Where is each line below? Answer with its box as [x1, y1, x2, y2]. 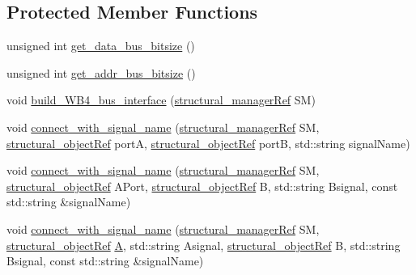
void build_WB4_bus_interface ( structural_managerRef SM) [6, 91, 316, 108]
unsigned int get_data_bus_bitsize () [6, 37, 195, 54]
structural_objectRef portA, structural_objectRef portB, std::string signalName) [6, 134, 410, 151]
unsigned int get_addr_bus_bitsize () [6, 64, 196, 81]
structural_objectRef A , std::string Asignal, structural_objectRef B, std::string [6, 236, 401, 253]
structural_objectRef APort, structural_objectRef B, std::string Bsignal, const [6, 177, 398, 194]
